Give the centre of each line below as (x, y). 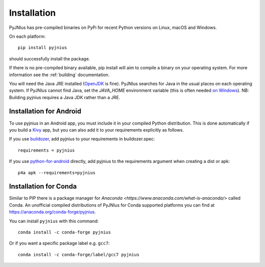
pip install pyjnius (42, 48)
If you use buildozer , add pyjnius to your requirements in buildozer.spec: (82, 139)
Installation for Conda (43, 187)
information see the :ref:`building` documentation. (59, 75)
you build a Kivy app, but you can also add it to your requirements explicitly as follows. (96, 130)
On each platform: (27, 36)
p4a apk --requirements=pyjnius (57, 173)
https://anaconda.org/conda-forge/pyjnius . (53, 212)
